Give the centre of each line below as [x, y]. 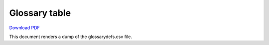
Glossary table [40, 13]
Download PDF [24, 28]
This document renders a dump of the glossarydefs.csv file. [70, 37]
